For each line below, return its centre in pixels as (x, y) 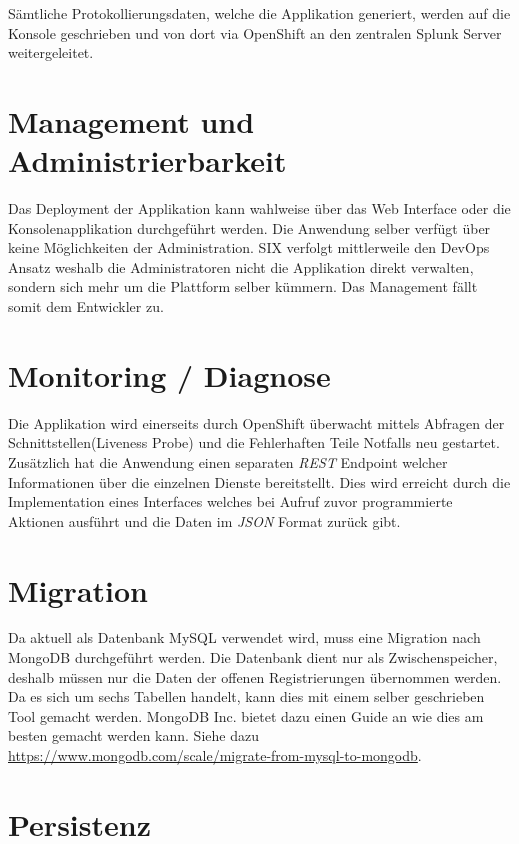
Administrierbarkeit (147, 160)
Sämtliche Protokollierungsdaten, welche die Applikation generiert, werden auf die (259, 13)
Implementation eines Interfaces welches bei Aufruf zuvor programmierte (230, 501)
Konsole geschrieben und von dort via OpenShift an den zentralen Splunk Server (255, 32)
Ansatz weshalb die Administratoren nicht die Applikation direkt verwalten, (241, 266)
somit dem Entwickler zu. (86, 306)
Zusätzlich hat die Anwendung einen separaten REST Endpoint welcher (228, 461)
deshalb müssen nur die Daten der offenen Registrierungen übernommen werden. (255, 676)
